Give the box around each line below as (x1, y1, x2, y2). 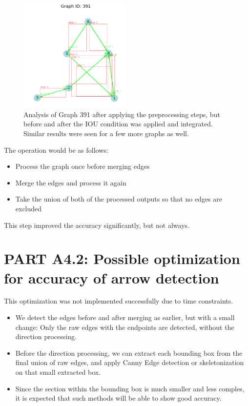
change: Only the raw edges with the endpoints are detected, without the (15, 322, 234, 332)
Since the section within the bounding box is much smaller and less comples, (15, 383, 245, 393)
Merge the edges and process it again (15, 177, 126, 187)
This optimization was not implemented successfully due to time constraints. (4, 296, 233, 306)
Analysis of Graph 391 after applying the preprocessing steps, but (23, 109, 220, 119)
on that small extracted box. (15, 367, 101, 377)
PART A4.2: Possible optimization (4, 248, 240, 268)
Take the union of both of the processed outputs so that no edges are (15, 194, 222, 204)
